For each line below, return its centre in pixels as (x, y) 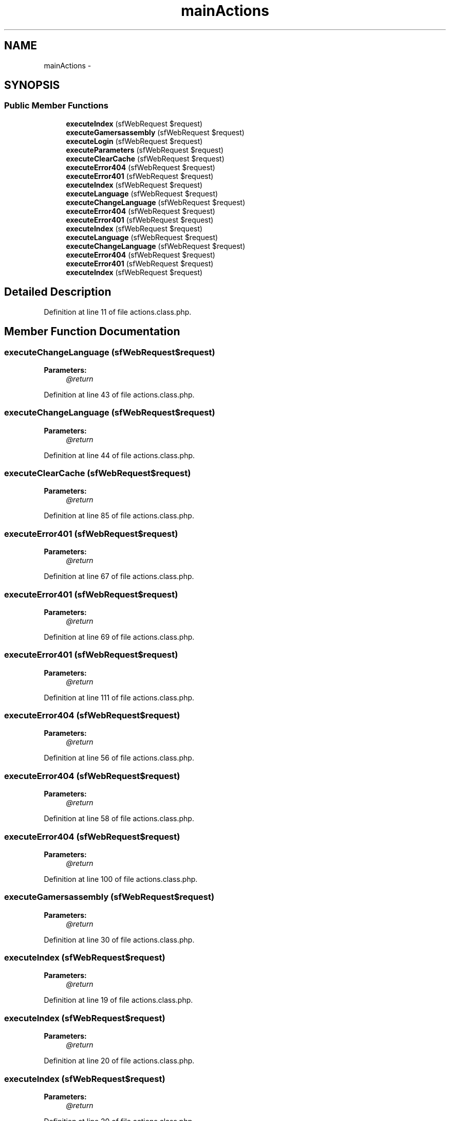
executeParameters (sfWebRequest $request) (145, 150)
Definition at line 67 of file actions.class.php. (119, 576)
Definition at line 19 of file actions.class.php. (118, 1000)
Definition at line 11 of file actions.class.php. (118, 312)
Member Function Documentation (92, 332)
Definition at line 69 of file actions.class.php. (119, 637)
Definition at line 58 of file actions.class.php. (119, 819)
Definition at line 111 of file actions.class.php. (119, 697)
